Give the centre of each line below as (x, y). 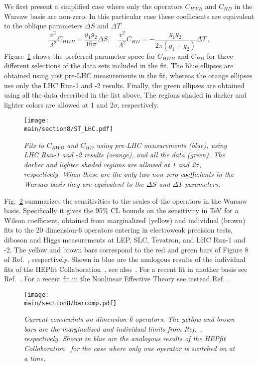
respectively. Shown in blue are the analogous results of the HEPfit (125, 338)
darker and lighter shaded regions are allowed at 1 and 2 (110, 164)
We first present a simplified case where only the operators (93, 6)
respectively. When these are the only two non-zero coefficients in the (129, 174)
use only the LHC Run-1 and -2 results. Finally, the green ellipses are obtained (124, 85)
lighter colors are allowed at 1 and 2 (59, 104)
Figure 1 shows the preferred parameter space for (80, 56)
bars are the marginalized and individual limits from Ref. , (113, 328)
